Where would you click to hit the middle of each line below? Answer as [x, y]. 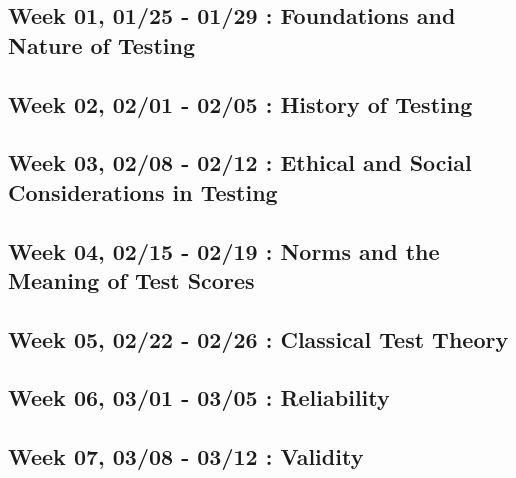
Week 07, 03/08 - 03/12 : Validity [186, 456]
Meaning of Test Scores [131, 279]
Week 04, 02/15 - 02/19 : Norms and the [224, 250]
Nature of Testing [101, 44]
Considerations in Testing [143, 191]
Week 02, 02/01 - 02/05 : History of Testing [240, 103]
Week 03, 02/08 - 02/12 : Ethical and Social [240, 162]
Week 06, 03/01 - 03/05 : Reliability [199, 397]
